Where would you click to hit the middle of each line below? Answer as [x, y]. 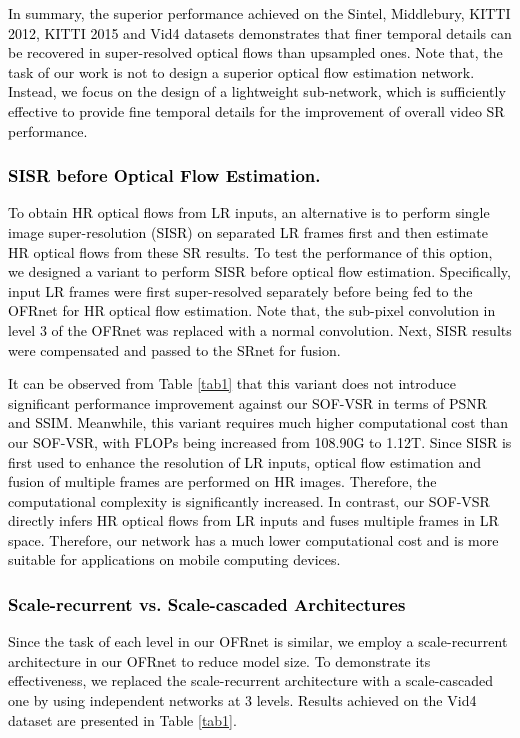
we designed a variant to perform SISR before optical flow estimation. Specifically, [259, 271]
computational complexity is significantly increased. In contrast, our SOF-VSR [249, 500]
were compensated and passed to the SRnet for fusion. [174, 349]
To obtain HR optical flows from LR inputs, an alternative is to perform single [249, 212]
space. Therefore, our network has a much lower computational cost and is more [253, 539]
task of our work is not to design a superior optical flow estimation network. [241, 71]
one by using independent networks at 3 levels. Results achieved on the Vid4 [242, 700]
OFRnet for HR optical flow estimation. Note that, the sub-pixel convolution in [252, 310]
